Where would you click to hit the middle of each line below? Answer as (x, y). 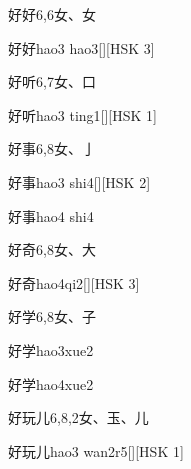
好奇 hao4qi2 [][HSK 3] (74, 282)
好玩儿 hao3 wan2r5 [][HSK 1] (96, 450)
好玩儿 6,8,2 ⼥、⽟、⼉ (78, 417)
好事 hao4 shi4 (51, 215)
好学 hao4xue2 (51, 383)
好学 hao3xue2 (51, 349)
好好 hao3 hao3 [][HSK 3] (81, 47)
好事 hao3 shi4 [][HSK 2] (79, 181)
